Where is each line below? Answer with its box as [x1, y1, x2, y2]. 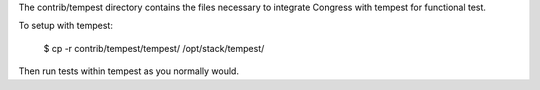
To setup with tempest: [18, 20, 114, 32]
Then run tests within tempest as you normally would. [18, 65, 240, 77]
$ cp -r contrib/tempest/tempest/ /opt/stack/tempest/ [43, 42, 265, 54]
